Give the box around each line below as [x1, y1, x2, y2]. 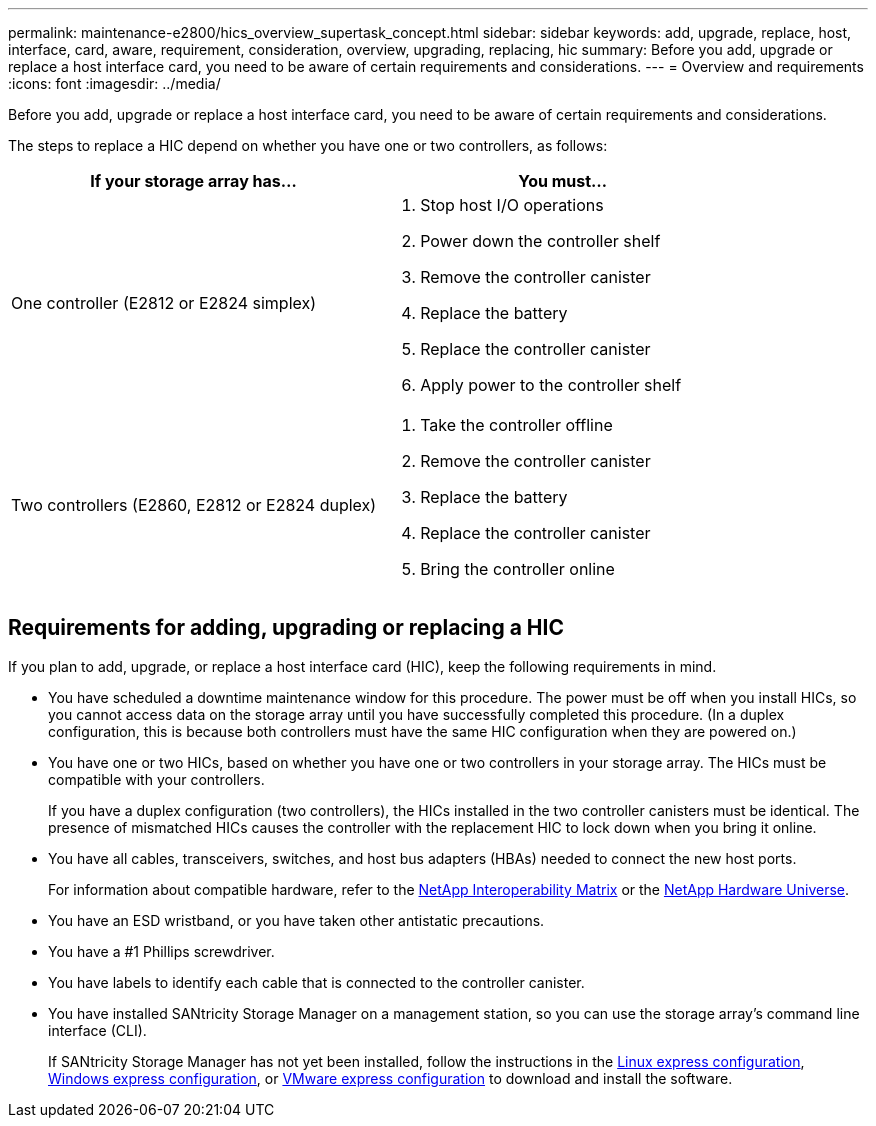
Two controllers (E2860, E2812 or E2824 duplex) [11, 495, 377, 515]
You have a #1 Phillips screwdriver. [48, 942, 275, 960]
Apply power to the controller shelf [420, 375, 682, 395]
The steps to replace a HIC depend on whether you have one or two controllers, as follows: [8, 137, 608, 154]
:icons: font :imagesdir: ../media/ [8, 75, 221, 92]
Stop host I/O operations [420, 195, 604, 215]
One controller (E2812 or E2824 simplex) [11, 293, 317, 313]
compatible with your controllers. [48, 770, 265, 788]
